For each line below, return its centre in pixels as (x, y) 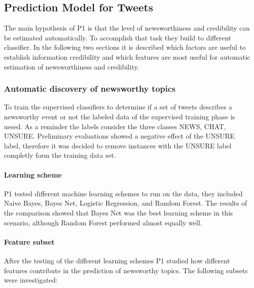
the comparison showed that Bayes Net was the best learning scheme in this (119, 212)
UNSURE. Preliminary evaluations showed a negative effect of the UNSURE (119, 136)
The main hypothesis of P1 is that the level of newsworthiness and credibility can (127, 28)
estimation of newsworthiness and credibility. (72, 66)
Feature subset (29, 241)
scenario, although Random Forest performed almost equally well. (103, 222)
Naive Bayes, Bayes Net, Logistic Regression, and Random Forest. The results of (126, 203)
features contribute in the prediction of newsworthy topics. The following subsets (126, 270)
